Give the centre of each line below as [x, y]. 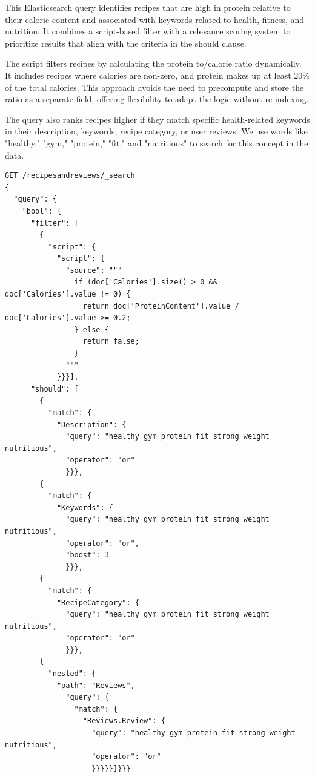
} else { [91, 329]
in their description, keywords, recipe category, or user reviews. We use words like [156, 131]
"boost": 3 [87, 555]
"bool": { [42, 211]
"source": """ [94, 270]
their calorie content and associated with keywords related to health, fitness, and [155, 19]
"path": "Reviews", [96, 685]
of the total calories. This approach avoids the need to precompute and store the [154, 87]
